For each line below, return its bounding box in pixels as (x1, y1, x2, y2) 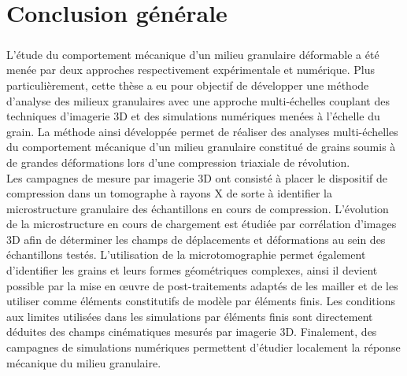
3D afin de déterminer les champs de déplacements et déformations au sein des (6, 230, 386, 247)
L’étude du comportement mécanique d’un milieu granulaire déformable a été (6, 46, 379, 62)
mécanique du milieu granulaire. (6, 354, 161, 370)
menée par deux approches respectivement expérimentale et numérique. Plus (6, 61, 376, 78)
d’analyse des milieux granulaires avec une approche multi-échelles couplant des (6, 92, 390, 109)
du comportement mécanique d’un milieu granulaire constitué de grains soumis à (6, 138, 396, 155)
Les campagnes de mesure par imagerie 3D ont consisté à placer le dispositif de (6, 169, 388, 186)
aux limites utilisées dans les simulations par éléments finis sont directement (6, 308, 373, 324)
